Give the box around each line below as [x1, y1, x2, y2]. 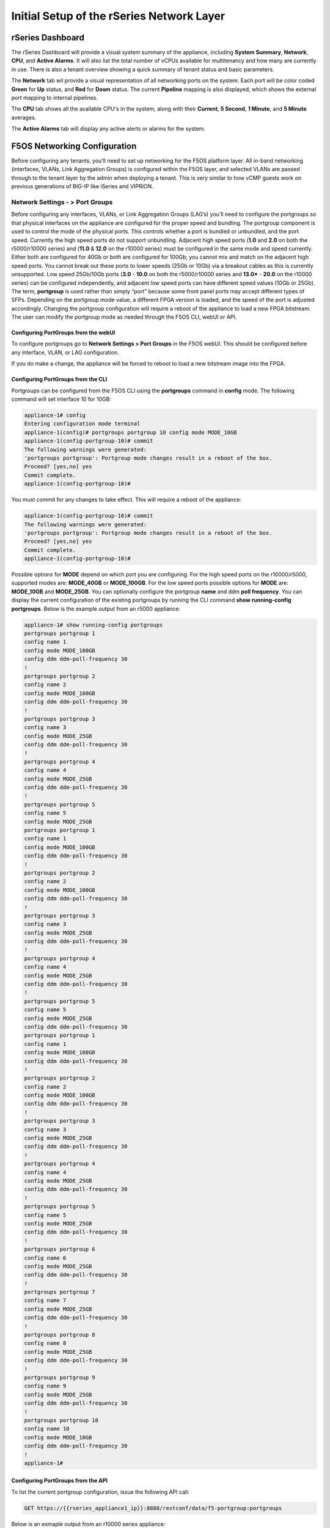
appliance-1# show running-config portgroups [24, 621, 163, 628]
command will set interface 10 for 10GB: [11, 395, 111, 403]
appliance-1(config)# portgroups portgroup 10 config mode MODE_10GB [24, 428, 237, 436]
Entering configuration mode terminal [24, 421, 141, 427]
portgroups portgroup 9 [24, 1374, 96, 1381]
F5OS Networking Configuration [11, 141, 137, 151]
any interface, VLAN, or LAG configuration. [11, 348, 119, 356]
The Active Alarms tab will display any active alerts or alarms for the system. [11, 125, 206, 133]
